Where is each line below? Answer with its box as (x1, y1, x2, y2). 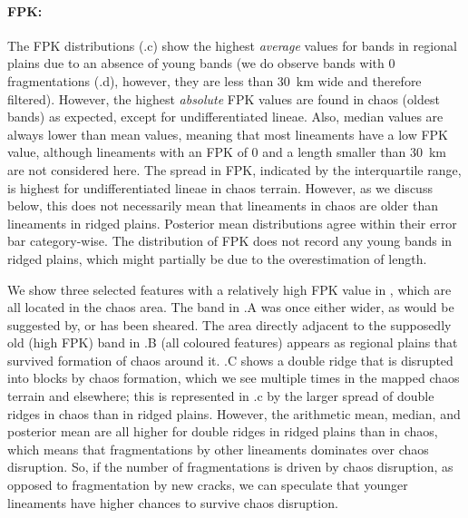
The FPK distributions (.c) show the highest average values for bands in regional (7, 35, 457, 54)
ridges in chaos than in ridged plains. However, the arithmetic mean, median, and (7, 404, 461, 423)
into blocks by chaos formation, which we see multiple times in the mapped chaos (7, 368, 460, 387)
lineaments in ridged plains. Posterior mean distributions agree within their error (7, 213, 457, 232)
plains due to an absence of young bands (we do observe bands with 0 (7, 54, 395, 73)
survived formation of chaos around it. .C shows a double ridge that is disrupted (7, 350, 453, 369)
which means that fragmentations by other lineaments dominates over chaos (7, 439, 429, 458)
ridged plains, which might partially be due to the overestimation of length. (7, 249, 427, 268)
